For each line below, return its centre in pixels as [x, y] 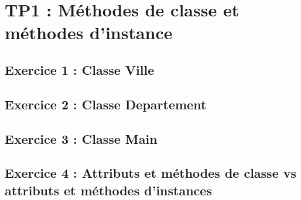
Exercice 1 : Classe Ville [80, 69]
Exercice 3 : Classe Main [81, 138]
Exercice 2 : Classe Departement [106, 104]
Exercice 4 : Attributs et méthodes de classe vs [151, 173]
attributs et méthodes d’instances [108, 190]
